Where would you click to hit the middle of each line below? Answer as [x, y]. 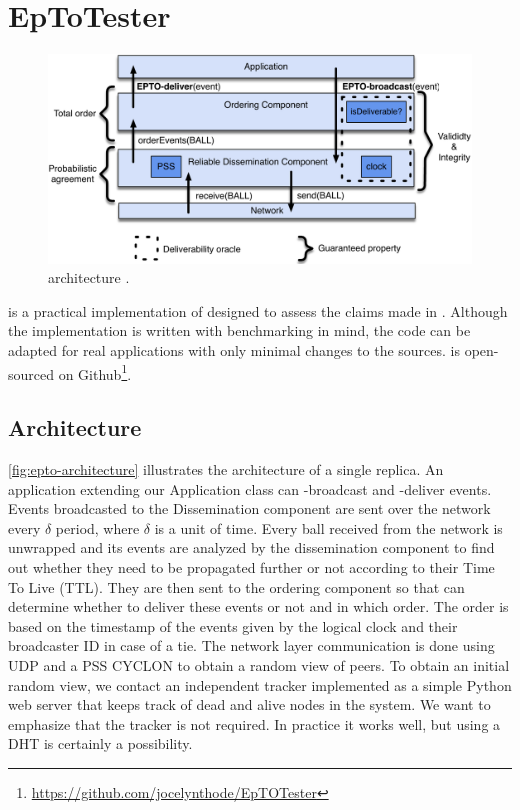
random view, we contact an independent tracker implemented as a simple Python [260, 684]
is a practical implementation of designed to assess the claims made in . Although [258, 310]
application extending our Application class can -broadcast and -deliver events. [250, 488]
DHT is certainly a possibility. [100, 743]
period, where [97, 527]
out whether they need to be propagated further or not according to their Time [251, 567]
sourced [31, 373]
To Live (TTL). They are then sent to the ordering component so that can [236, 586]
